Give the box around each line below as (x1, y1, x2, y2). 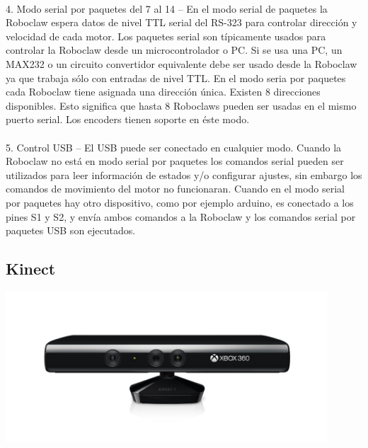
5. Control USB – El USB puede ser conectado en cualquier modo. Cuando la (6, 139, 342, 154)
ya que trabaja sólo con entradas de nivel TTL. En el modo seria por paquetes (6, 70, 346, 85)
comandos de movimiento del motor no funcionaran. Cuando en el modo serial (6, 181, 345, 196)
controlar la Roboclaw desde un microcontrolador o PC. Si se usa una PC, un (6, 42, 343, 57)
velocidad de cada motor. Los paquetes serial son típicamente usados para (6, 28, 326, 43)
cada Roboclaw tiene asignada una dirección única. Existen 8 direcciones (6, 84, 321, 99)
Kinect (6, 258, 56, 280)
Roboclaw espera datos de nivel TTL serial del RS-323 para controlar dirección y (6, 15, 357, 30)
